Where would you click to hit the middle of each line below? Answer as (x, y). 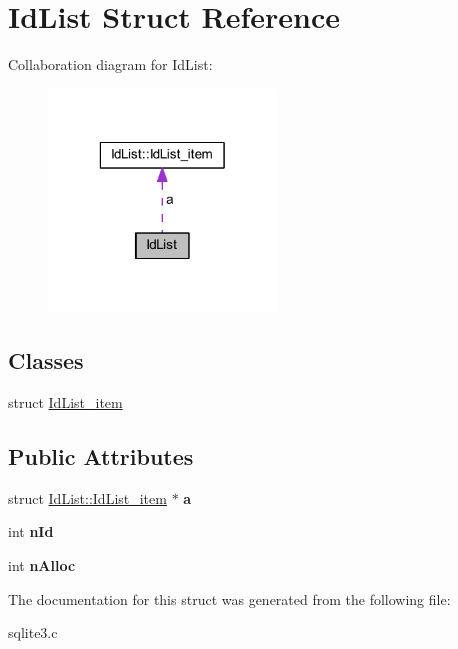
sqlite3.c (33, 632)
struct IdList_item (65, 402)
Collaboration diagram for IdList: (110, 64)
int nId (31, 531)
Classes (46, 360)
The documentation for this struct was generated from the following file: (229, 598)
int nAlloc (42, 565)
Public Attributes (101, 456)
